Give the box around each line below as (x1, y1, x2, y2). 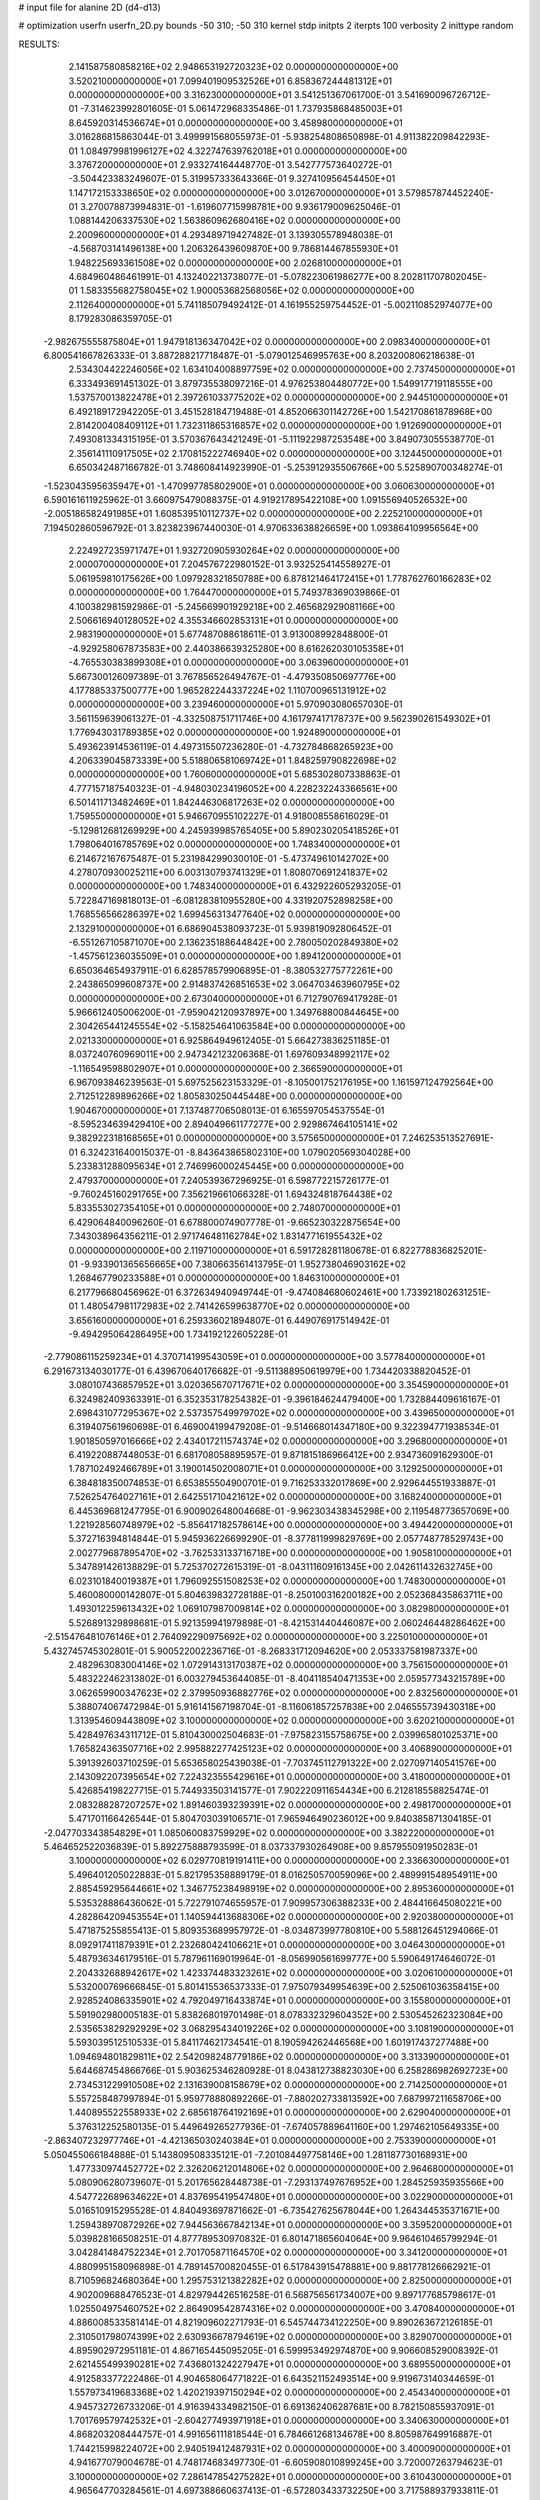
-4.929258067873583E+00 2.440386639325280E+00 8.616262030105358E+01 (68, 642, 404, 654)
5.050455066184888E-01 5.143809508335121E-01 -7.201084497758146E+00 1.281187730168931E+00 (43, 2148, 468, 2160)
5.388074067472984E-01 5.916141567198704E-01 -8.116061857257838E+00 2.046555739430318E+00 (68, 1701, 497, 1713)
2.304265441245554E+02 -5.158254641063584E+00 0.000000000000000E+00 (68, 1020, 406, 1032)
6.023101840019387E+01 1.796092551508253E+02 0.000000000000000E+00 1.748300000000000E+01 (68, 1575, 506, 1587)
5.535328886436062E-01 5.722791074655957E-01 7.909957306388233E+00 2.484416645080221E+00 (68, 1896, 502, 1909)
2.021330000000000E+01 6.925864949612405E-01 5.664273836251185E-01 (68, 1034, 390, 1046)
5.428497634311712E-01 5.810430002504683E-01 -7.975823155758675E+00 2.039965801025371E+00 (68, 1728, 499, 1740)
